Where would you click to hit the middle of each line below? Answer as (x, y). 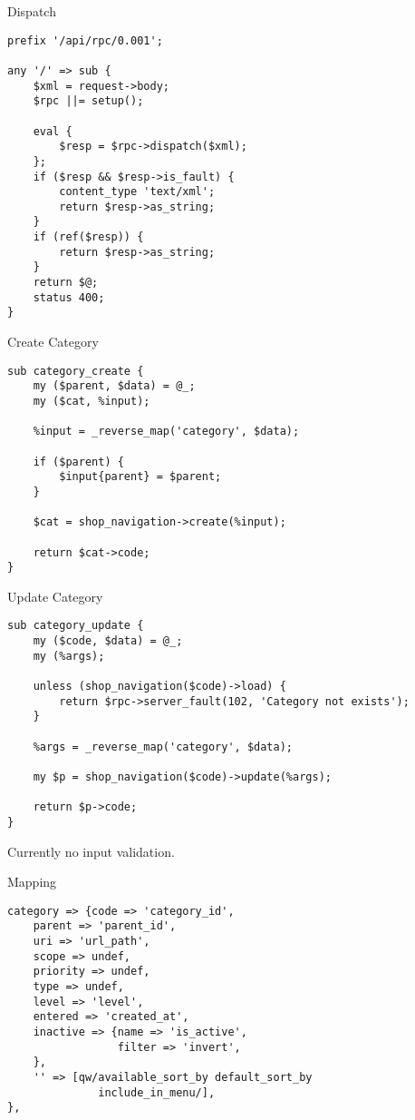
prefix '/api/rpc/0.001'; (85, 40)
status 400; (69, 297)
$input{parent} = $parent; (140, 477)
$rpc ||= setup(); (88, 101)
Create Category (53, 342)
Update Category (55, 596)
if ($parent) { (78, 462)
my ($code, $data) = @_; (108, 641)
